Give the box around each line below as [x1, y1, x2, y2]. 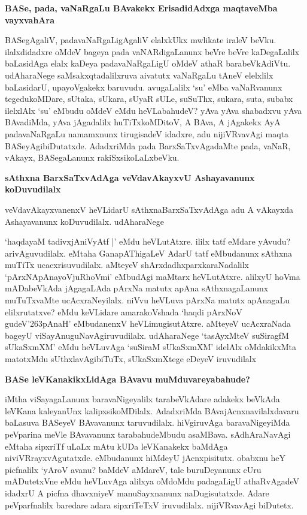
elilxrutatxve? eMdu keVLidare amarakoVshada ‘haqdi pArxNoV [5, 305, 242, 318]
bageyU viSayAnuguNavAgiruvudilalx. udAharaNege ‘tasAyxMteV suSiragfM [5, 329, 289, 341]
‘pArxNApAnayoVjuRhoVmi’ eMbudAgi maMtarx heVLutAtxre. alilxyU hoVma [5, 270, 300, 282]
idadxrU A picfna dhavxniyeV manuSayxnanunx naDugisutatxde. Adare [5, 486, 269, 499]
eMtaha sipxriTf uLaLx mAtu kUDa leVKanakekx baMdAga [5, 439, 228, 452]
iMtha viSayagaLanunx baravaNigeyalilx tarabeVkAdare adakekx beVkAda [5, 393, 280, 405]
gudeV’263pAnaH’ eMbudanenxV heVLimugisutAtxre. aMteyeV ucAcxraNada [5, 317, 291, 330]
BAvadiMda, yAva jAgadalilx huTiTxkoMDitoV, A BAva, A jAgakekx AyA [5, 116, 281, 128]
